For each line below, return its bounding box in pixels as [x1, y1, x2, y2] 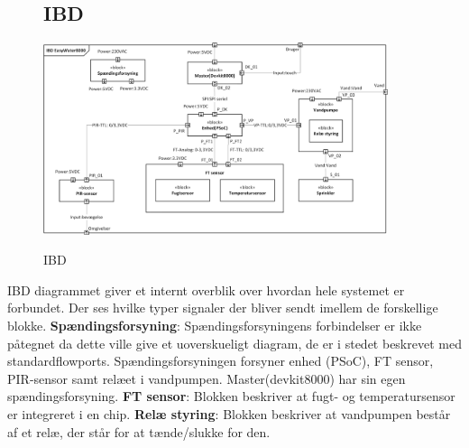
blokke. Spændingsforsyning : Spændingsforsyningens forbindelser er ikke [7, 315, 422, 334]
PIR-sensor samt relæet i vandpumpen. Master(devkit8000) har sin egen [7, 369, 406, 387]
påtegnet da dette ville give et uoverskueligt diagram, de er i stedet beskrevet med [7, 333, 462, 352]
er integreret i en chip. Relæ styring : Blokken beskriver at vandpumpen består [7, 404, 451, 423]
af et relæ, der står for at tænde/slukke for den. [7, 422, 271, 441]
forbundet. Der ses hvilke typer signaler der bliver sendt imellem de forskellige [7, 298, 438, 317]
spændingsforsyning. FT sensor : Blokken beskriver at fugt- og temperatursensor [7, 387, 455, 406]
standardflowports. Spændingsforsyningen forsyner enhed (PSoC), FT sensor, [7, 351, 434, 370]
